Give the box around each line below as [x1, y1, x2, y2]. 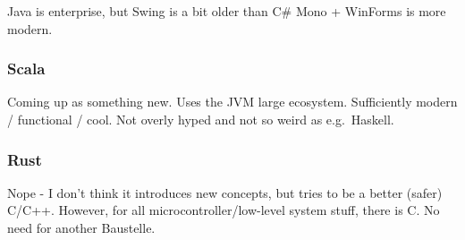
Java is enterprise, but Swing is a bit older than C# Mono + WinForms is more [7, 2, 446, 20]
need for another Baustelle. [7, 219, 156, 236]
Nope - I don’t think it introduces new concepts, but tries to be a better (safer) [7, 183, 443, 201]
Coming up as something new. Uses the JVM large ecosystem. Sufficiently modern [7, 92, 458, 111]
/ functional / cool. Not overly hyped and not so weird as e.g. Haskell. [7, 110, 394, 128]
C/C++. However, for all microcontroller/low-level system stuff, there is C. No [7, 201, 440, 219]
